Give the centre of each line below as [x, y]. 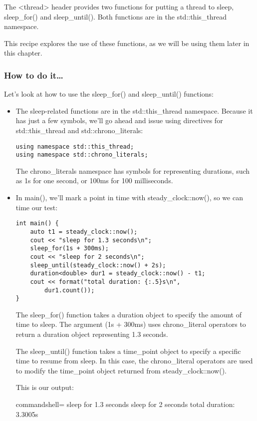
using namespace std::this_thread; [75, 146]
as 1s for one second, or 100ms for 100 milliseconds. [94, 180]
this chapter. [23, 53]
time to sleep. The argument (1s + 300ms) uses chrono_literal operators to [131, 324]
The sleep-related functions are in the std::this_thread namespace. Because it [134, 110]
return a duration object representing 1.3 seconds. [92, 334]
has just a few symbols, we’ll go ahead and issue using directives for [119, 120]
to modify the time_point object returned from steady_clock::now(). [121, 370]
